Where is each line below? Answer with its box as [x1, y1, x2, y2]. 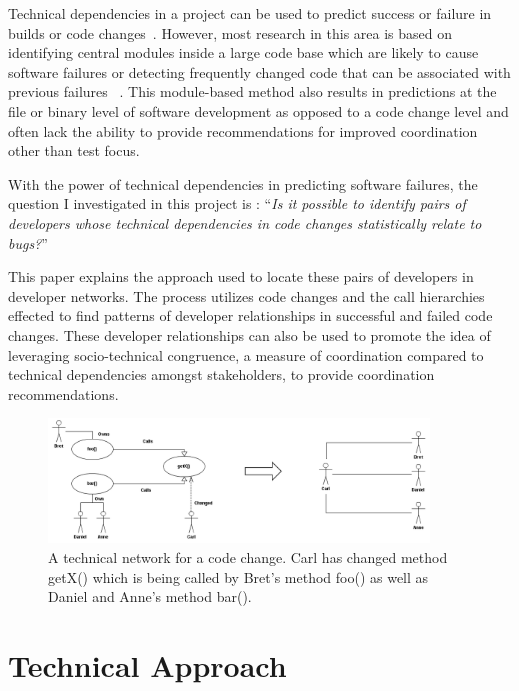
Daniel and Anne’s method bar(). [48, 586, 252, 607]
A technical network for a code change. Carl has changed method [48, 547, 448, 568]
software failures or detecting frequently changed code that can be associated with [8, 61, 511, 82]
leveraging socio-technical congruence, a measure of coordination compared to [8, 344, 484, 365]
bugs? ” [8, 232, 48, 253]
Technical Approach [8, 645, 287, 686]
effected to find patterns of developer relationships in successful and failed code [8, 305, 493, 326]
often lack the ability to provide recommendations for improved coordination [8, 120, 478, 141]
